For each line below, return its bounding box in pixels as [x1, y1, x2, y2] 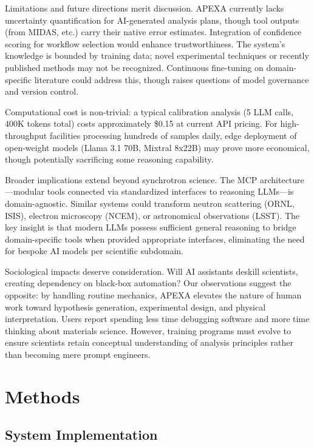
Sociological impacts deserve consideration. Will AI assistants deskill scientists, [5, 264, 298, 277]
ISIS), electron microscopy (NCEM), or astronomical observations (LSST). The [5, 209, 300, 221]
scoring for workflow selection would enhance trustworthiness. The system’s [5, 37, 285, 50]
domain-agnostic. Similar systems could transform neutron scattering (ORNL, [5, 197, 295, 209]
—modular [5, 185, 45, 198]
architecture [259, 173, 304, 186]
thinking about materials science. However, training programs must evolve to [5, 324, 292, 337]
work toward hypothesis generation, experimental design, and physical [5, 300, 266, 313]
